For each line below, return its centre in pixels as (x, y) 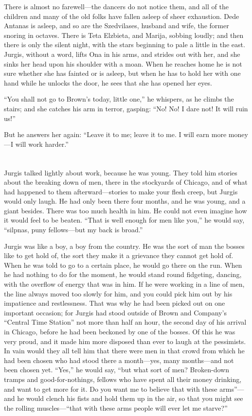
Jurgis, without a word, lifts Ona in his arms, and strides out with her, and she (122, 54)
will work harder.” (42, 144)
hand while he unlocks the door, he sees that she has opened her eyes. (108, 82)
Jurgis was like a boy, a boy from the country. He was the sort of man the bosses (124, 246)
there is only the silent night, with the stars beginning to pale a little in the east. (125, 44)
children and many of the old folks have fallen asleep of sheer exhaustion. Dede (122, 16)
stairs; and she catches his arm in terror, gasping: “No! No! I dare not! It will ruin (126, 108)
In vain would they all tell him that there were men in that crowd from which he (124, 351)
